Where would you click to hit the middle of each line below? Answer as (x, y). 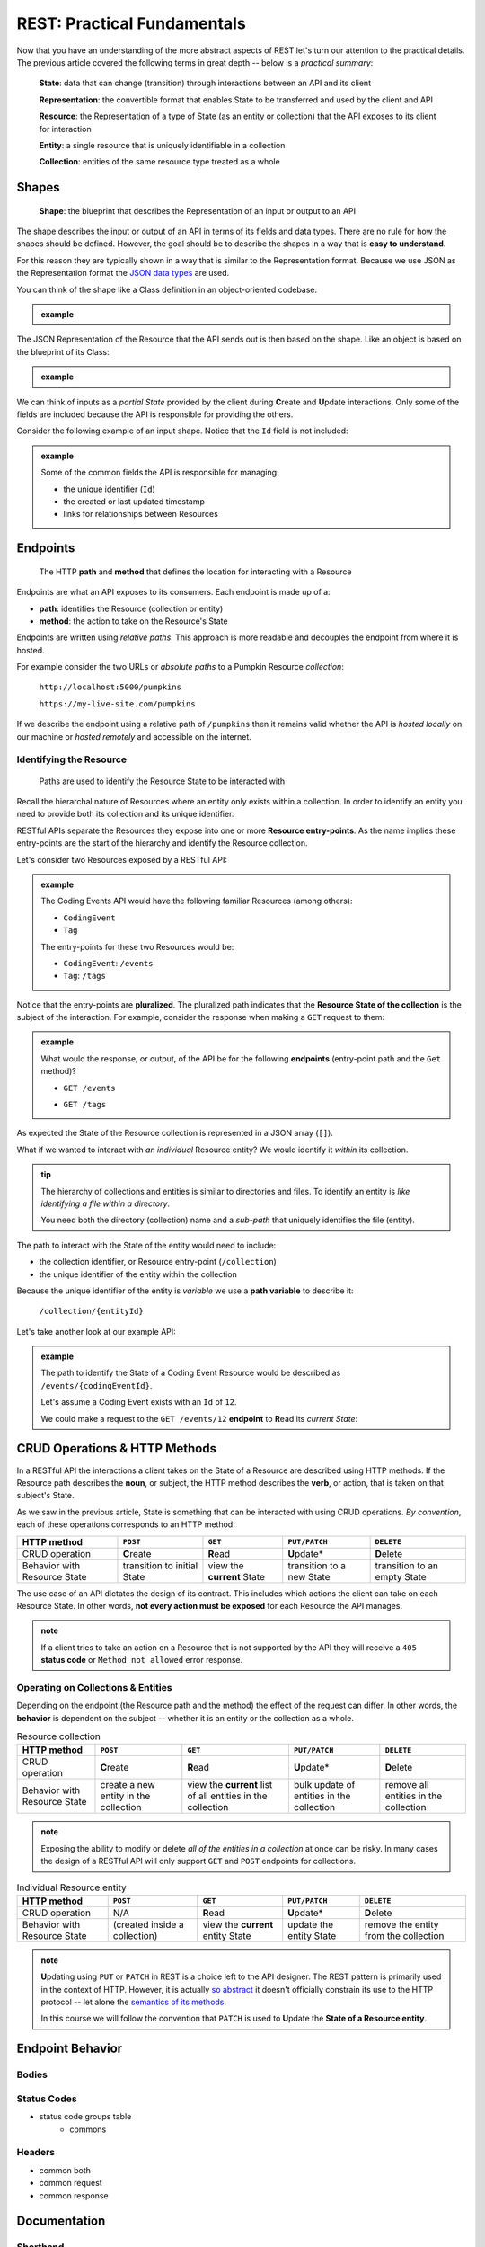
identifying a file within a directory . (106, 1203)
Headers (36, 2153)
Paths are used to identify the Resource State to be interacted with (162, 781)
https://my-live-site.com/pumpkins (118, 704)
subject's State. (46, 1496)
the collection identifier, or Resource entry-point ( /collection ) (158, 1262)
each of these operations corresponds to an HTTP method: (126, 1524)
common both (65, 2170)
